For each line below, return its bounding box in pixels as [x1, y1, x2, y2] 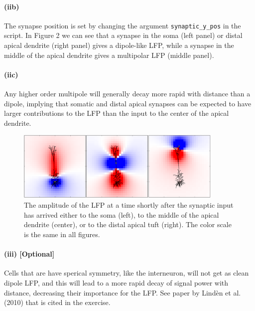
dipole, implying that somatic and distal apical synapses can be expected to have [4, 98, 252, 108]
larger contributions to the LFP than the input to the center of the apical [4, 108, 229, 118]
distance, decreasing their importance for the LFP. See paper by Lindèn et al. [4, 287, 241, 298]
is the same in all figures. [24, 229, 100, 239]
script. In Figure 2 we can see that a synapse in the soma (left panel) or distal [4, 30, 243, 40]
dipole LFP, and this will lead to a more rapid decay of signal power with [4, 277, 229, 288]
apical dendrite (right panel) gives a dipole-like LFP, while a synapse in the [4, 40, 234, 50]
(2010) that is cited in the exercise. [4, 297, 111, 308]
